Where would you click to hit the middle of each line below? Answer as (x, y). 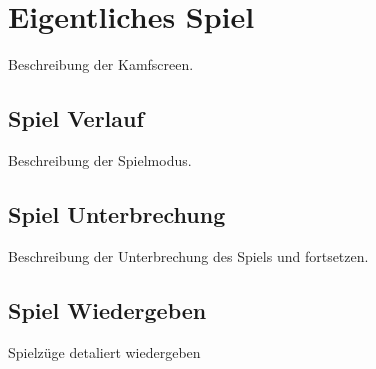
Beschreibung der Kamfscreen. (101, 64)
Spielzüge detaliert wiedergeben (104, 351)
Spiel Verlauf (76, 118)
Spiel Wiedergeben (107, 309)
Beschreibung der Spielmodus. (100, 159)
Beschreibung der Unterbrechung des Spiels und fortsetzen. (188, 255)
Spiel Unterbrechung (117, 213)
